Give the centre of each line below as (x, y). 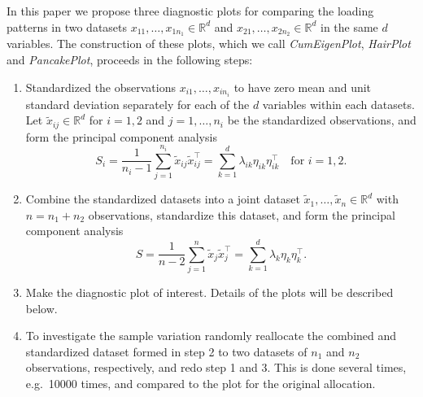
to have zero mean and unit (303, 87)
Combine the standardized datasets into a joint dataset (163, 199)
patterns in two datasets (67, 26)
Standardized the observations (100, 87)
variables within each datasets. (338, 104)
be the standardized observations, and (322, 120)
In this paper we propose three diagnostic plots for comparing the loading (190, 11)
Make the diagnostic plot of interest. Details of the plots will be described (209, 292)
